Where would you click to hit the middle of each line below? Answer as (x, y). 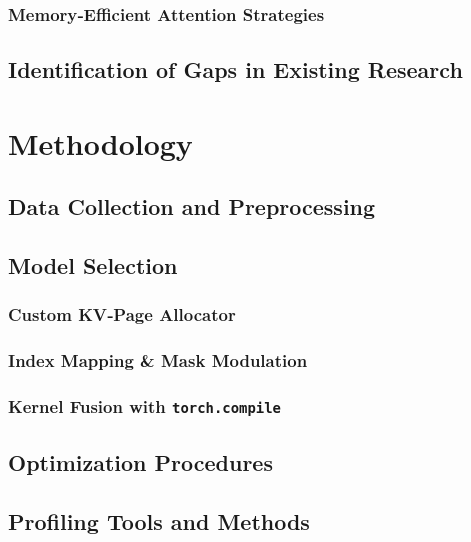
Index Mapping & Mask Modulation (158, 360)
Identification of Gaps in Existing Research (235, 69)
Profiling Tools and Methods (159, 520)
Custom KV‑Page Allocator (122, 314)
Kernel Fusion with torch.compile (144, 406)
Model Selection (93, 265)
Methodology (100, 142)
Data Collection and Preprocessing (192, 206)
